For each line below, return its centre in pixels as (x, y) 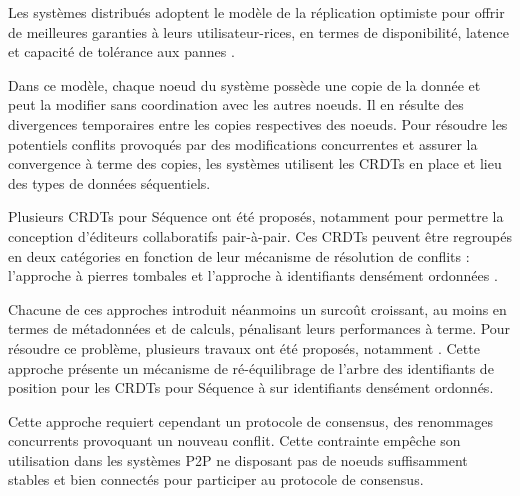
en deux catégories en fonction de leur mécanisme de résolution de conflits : (239, 255)
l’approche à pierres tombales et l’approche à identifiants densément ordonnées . (253, 275)
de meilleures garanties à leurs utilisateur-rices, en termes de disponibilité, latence (258, 31)
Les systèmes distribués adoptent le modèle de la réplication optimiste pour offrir (256, 12)
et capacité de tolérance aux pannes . (121, 51)
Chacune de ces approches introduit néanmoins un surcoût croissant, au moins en (257, 308)
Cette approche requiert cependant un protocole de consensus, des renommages (251, 420)
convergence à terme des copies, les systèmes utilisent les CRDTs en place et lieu (255, 163)
